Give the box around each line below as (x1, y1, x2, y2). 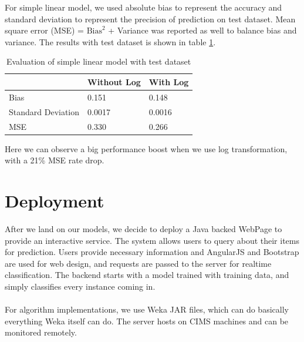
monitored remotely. (5, 326, 77, 338)
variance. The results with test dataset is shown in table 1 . (5, 35, 216, 48)
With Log (148, 75, 189, 88)
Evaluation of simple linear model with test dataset (6, 55, 191, 68)
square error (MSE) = (5, 24, 85, 36)
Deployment (5, 188, 104, 212)
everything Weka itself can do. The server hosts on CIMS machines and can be (5, 314, 289, 327)
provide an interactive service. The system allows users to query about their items (5, 234, 299, 246)
